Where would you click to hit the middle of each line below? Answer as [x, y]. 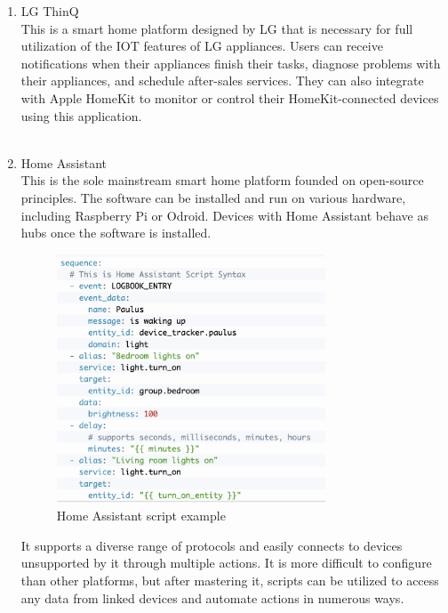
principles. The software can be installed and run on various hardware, [213, 197]
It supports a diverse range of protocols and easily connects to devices [212, 545]
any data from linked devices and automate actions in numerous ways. [212, 597]
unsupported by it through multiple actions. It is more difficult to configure [226, 563]
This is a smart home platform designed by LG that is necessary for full [217, 28]
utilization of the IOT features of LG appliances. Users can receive [202, 46]
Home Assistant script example [141, 516]
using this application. [81, 115]
